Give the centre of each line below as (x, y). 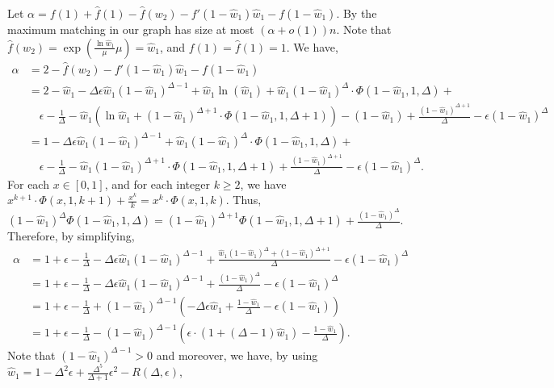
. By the (357, 13)
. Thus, (243, 200)
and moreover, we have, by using (237, 355)
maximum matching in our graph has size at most (131, 29)
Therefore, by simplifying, (71, 236)
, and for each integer (157, 184)
